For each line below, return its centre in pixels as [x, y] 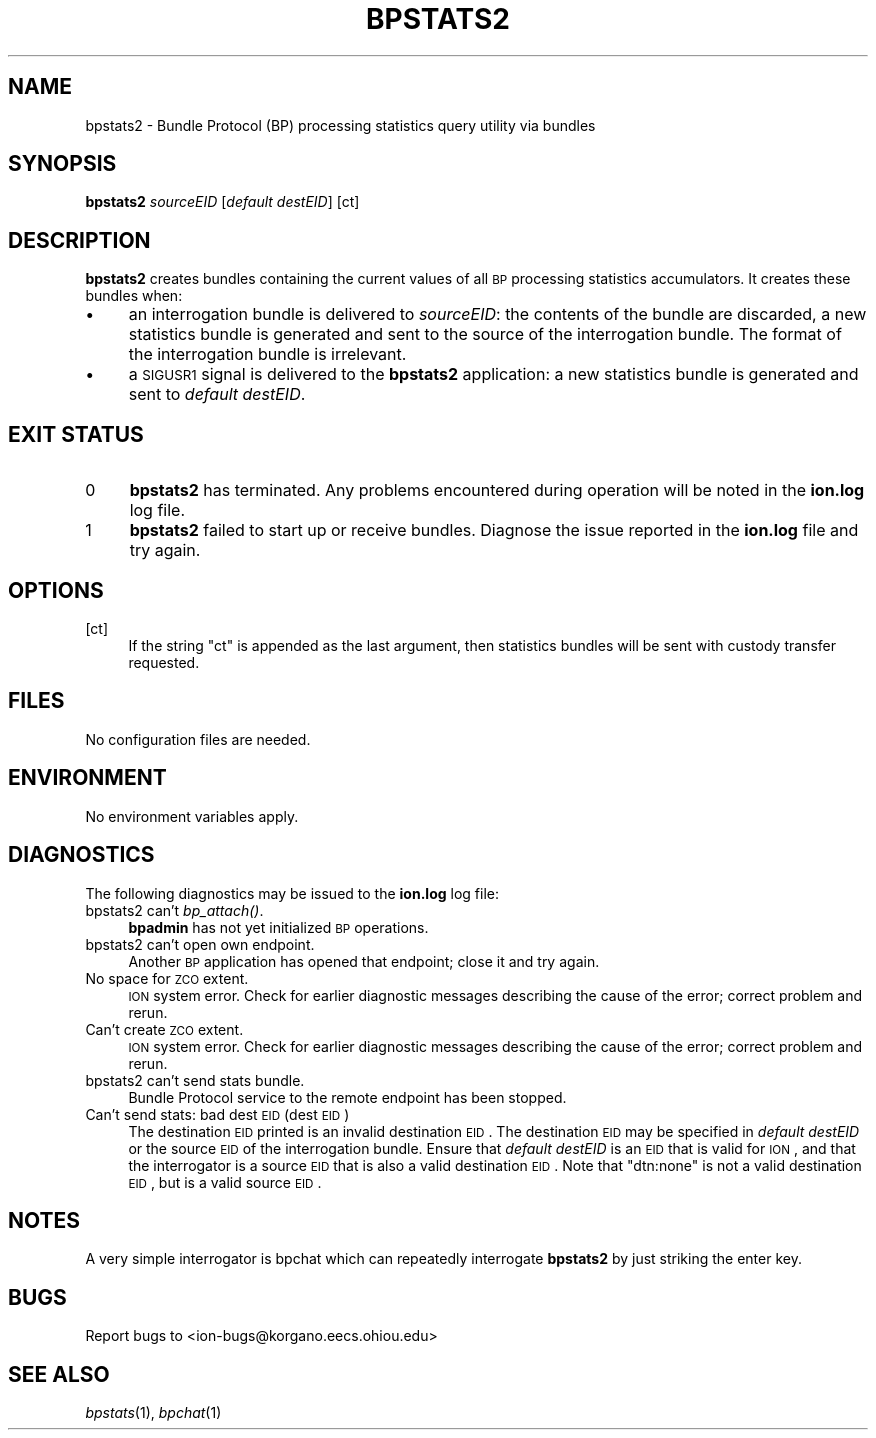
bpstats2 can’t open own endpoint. [200, 944]
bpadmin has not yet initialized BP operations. [278, 927]
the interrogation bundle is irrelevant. [267, 354]
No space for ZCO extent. [167, 978]
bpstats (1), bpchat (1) [153, 1413]
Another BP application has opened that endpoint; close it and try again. [364, 961]
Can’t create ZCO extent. [164, 1029]
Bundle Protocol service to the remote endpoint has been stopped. [347, 1097]
